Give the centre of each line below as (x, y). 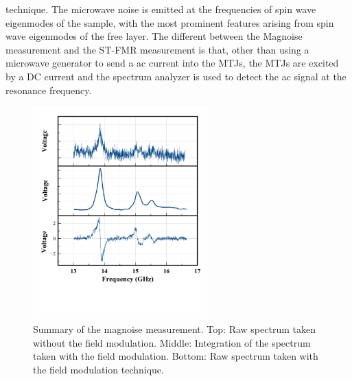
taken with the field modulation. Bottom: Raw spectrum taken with (176, 356)
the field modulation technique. (98, 369)
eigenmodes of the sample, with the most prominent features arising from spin (170, 22)
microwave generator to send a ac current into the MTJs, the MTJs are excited (172, 63)
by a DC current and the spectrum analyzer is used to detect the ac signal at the (176, 76)
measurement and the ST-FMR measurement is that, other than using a (157, 49)
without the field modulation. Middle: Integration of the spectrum (172, 342)
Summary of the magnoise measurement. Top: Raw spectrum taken (174, 328)
